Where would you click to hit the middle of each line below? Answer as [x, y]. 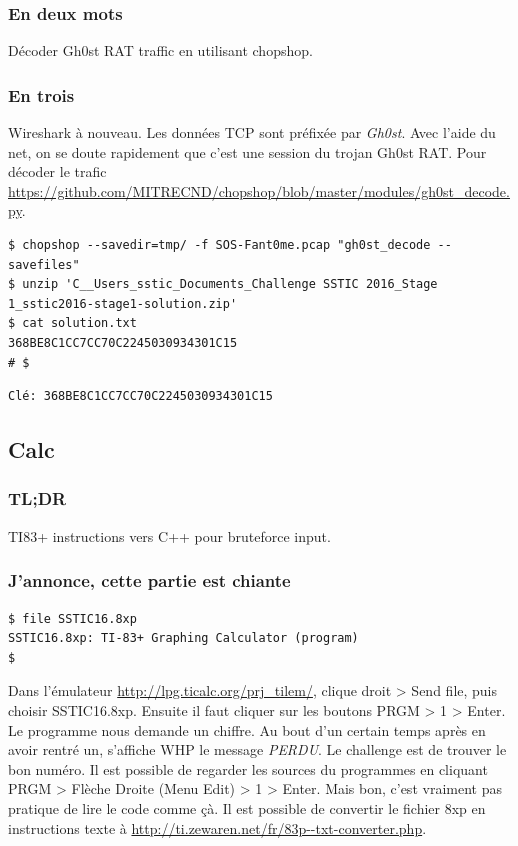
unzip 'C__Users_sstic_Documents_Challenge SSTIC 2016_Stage [230, 284]
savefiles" [44, 264]
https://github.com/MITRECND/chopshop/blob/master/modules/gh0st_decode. [259, 190]
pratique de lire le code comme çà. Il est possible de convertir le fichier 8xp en [247, 807]
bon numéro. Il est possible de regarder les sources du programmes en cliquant [248, 768]
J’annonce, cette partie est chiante [149, 580]
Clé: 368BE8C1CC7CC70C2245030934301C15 [140, 396]
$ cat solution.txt [72, 323]
